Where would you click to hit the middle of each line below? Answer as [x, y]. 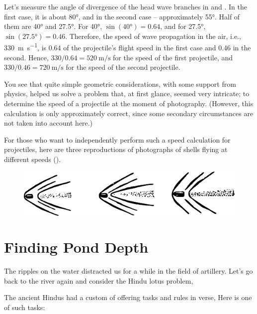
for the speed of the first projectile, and [173, 57]
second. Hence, [26, 57]
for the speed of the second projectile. [123, 67]
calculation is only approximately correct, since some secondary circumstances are [129, 113]
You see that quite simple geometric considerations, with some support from [120, 83]
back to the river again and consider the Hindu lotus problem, [99, 280]
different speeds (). [33, 159]
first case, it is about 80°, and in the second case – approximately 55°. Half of [122, 16]
